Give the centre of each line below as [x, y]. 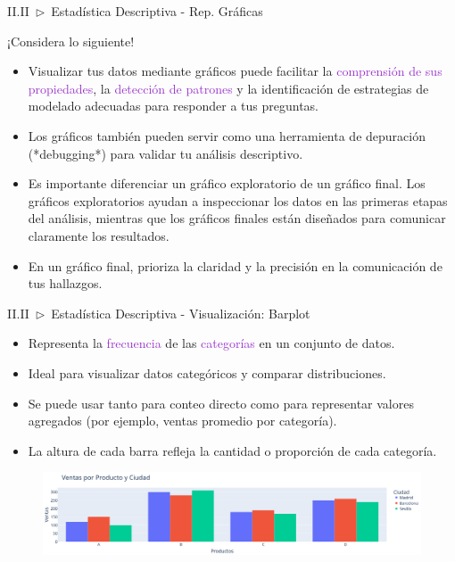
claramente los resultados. [99, 235]
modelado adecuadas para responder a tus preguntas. [174, 106]
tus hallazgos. [65, 283]
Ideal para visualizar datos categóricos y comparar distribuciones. [207, 372]
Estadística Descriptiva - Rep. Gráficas [157, 11]
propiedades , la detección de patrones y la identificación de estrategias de [228, 88]
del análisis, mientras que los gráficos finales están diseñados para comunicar [237, 218]
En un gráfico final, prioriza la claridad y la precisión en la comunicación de [235, 265]
